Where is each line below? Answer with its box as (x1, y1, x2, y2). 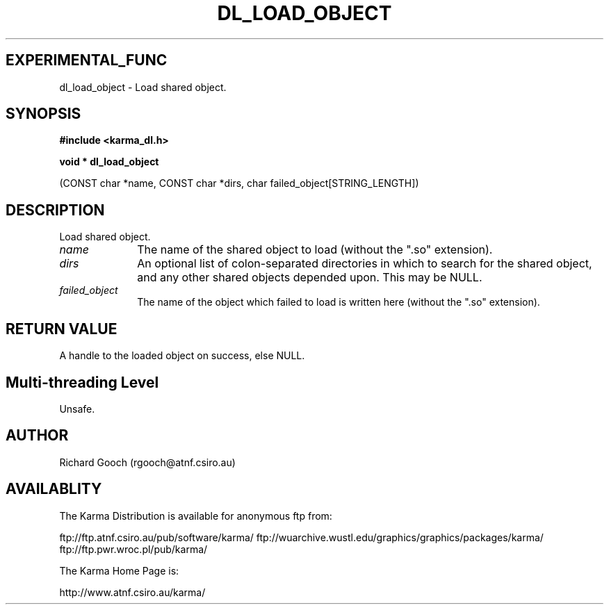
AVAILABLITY (6, 480, 102, 498)
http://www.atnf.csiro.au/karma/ (59, 586, 206, 598)
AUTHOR (6, 427, 69, 445)
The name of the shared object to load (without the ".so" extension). (137, 242, 493, 257)
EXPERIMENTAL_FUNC (6, 51, 168, 69)
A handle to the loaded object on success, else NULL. (59, 349, 305, 362)
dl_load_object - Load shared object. (59, 81, 227, 93)
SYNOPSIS (6, 105, 81, 123)
